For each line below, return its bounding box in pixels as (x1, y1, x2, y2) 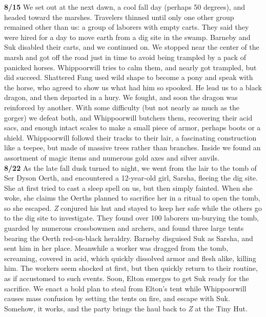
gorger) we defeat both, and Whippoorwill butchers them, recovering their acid (4, 112, 253, 123)
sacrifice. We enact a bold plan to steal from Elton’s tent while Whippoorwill (4, 283, 247, 293)
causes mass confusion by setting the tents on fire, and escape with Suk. (4, 293, 230, 304)
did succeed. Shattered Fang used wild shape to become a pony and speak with (4, 72, 253, 83)
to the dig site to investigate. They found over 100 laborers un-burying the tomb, (4, 212, 259, 223)
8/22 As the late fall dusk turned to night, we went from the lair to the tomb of (4, 162, 257, 173)
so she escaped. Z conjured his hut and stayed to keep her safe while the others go (4, 202, 262, 213)
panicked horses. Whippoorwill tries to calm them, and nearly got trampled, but (4, 62, 257, 72)
